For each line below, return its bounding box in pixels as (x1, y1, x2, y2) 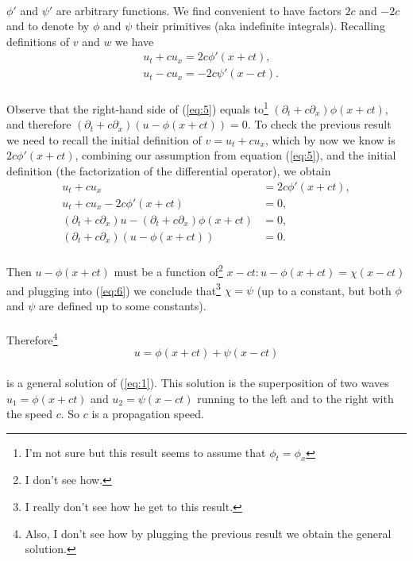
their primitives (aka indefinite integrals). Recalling (135, 17, 385, 34)
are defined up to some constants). (39, 297, 206, 313)
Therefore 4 (6, 329, 58, 348)
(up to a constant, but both (257, 282, 392, 298)
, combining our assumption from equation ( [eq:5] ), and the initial (75, 147, 396, 163)
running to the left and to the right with (197, 390, 394, 406)
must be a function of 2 (114, 261, 223, 280)
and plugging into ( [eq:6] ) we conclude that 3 (6, 279, 221, 298)
